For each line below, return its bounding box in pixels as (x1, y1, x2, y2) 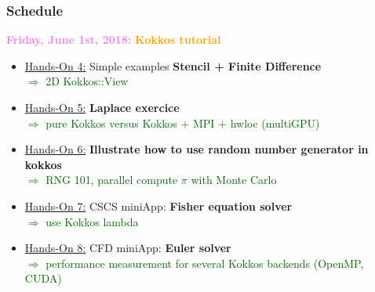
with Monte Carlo (191, 171, 277, 188)
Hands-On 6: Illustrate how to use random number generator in (24, 141, 369, 157)
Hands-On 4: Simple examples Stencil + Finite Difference (24, 57, 322, 74)
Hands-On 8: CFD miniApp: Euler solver (24, 240, 231, 256)
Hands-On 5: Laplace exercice (24, 99, 180, 115)
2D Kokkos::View (46, 73, 129, 89)
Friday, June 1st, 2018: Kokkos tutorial (6, 31, 221, 48)
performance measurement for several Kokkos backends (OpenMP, (46, 254, 364, 271)
